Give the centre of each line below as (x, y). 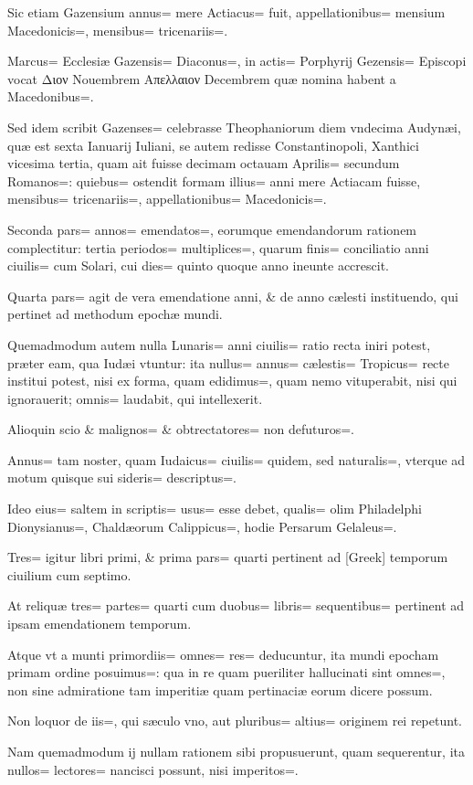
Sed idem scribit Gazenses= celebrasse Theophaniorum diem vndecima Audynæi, (234, 127)
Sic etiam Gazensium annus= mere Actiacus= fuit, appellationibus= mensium (226, 12)
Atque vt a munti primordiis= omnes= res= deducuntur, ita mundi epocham (223, 654)
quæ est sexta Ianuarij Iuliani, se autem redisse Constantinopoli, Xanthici (213, 145)
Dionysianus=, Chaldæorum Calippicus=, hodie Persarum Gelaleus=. (202, 526)
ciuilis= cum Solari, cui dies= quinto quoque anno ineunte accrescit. (198, 265)
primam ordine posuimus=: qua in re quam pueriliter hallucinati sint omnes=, (226, 672)
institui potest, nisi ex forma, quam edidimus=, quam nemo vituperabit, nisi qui (232, 381)
